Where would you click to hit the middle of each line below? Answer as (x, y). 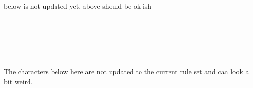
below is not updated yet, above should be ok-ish (78, 6)
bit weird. (18, 81)
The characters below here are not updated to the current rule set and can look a (126, 72)
